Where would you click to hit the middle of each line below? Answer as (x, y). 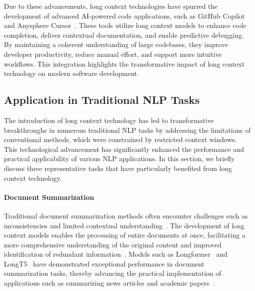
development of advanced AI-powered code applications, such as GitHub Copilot (125, 15)
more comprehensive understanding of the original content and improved (113, 244)
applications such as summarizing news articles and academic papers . (109, 283)
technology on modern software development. (71, 73)
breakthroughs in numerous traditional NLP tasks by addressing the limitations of (127, 130)
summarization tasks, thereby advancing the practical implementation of (113, 273)
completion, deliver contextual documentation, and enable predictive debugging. (124, 35)
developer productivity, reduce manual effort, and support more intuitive (113, 54)
